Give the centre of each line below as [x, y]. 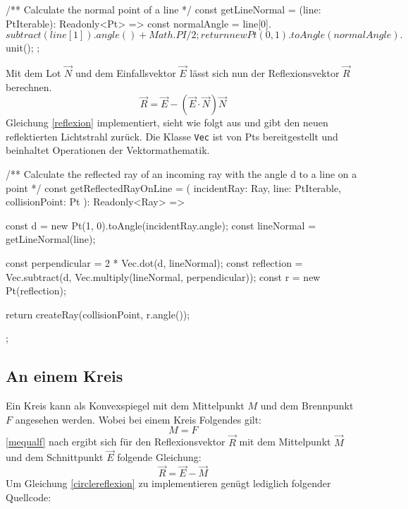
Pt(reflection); [36, 291]
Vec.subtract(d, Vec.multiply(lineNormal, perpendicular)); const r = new [163, 276]
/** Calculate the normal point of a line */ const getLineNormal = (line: [163, 9]
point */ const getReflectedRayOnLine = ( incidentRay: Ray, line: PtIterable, [174, 187]
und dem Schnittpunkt [55, 457]
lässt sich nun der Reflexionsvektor [265, 73]
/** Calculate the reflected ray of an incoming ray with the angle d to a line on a [181, 174]
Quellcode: [29, 497]
